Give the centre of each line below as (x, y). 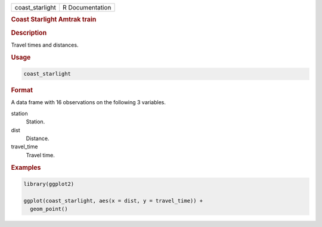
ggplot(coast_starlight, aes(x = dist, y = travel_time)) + (113, 200)
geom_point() (49, 209)
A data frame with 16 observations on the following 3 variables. (89, 102)
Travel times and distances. (45, 45)
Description (29, 33)
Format (22, 91)
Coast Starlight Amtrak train (54, 20)
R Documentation (87, 7)
